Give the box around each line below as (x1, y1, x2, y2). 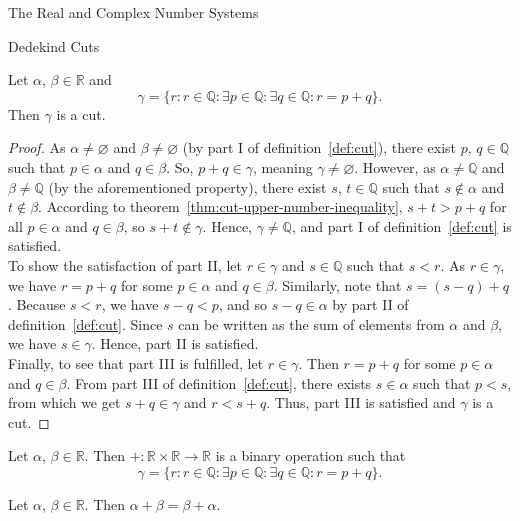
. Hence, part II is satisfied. (91, 333, 259, 354)
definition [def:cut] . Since (8, 313, 163, 334)
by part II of (332, 294, 409, 315)
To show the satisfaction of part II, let (8, 254, 242, 275)
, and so (218, 294, 268, 315)
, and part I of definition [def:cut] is (291, 215, 512, 236)
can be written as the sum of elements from (178, 313, 445, 334)
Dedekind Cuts (8, 35, 100, 56)
